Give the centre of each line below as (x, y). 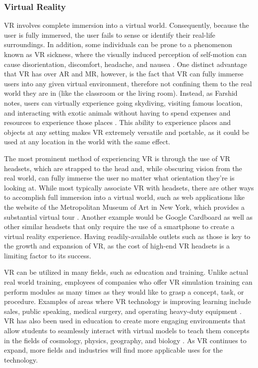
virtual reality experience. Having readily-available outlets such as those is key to (127, 236)
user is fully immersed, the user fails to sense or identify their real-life (110, 34)
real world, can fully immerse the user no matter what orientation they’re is (119, 178)
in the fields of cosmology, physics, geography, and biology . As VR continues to (125, 340)
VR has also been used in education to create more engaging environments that (125, 321)
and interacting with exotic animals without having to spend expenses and (117, 112)
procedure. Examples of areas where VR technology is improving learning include (128, 301)
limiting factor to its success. (48, 255)
